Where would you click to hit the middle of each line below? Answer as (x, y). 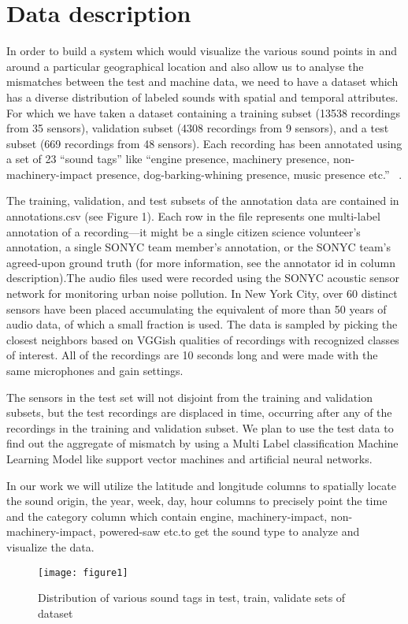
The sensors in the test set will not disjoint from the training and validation (189, 397)
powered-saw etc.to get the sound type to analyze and (230, 531)
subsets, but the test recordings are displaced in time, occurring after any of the (199, 412)
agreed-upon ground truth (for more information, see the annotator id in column (201, 262)
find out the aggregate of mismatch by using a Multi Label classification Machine (202, 443)
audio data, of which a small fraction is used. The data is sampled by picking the (202, 324)
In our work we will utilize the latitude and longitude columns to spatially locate (201, 485)
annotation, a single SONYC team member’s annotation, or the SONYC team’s (198, 247)
